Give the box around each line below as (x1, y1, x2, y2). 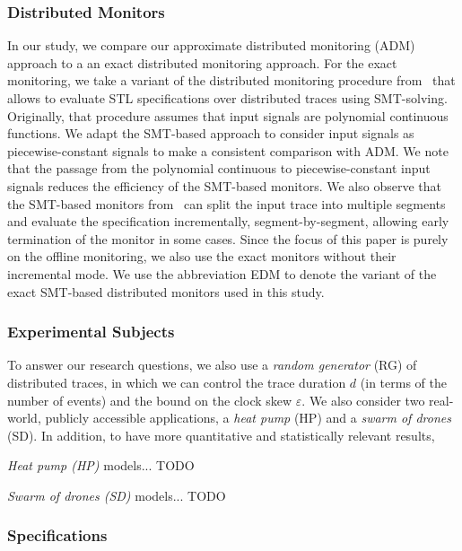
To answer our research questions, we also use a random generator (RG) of (7, 355, 417, 374)
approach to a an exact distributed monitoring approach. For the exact (7, 53, 397, 72)
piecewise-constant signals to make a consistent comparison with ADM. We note (7, 141, 449, 160)
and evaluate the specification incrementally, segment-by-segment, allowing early (7, 212, 449, 231)
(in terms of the (360, 372, 447, 391)
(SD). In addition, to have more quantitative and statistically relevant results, (7, 425, 435, 444)
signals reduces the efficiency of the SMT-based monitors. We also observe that (7, 176, 441, 195)
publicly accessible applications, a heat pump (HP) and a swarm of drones (45, 408, 451, 427)
